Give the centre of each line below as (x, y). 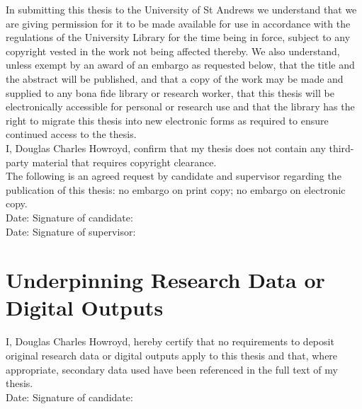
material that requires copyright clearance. (124, 162)
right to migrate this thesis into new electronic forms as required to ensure (167, 120)
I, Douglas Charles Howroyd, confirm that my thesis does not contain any (166, 148)
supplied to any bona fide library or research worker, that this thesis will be (170, 92)
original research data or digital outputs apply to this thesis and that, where (172, 355)
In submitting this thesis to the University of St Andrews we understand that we (181, 9)
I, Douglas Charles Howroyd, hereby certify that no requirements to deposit (170, 341)
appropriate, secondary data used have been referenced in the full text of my (172, 369)
